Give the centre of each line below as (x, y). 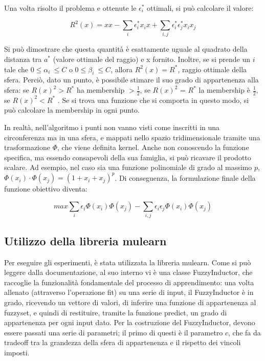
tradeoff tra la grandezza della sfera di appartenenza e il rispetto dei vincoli (123, 342)
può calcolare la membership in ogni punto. (72, 110)
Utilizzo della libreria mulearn (85, 240)
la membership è (225, 90)
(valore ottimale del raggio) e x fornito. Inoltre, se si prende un (152, 59)
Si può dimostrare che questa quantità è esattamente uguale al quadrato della (126, 49)
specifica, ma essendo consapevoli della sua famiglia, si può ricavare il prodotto (128, 157)
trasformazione (27, 147)
